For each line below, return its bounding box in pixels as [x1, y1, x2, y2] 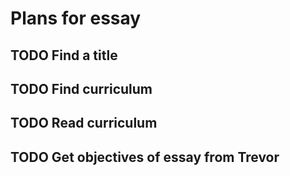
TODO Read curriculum [10, 115, 158, 132]
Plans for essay [10, 7, 142, 30]
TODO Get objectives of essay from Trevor [10, 148, 280, 166]
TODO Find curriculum [10, 80, 153, 97]
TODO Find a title [10, 47, 118, 64]
